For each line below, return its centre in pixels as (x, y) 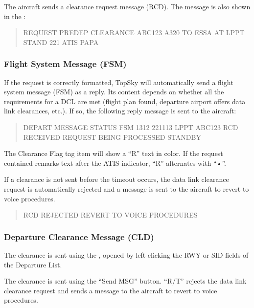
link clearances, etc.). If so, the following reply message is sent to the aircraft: (120, 111)
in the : (15, 16)
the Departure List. (33, 264)
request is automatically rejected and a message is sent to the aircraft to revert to (127, 188)
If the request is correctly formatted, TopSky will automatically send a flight (119, 82)
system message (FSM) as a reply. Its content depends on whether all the (114, 92)
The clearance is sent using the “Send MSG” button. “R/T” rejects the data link (125, 281)
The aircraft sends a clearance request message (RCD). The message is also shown (127, 6)
